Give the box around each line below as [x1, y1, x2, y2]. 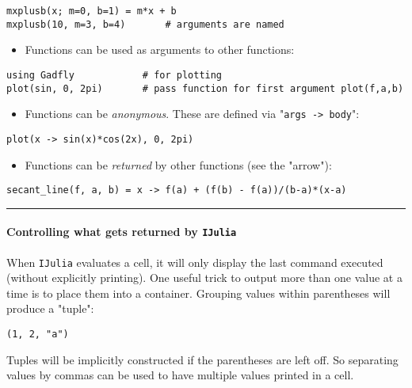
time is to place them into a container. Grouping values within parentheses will [6, 284, 391, 301]
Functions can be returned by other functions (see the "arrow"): [25, 156, 332, 173]
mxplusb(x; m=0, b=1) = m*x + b [6, 6, 177, 17]
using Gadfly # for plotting [6, 69, 223, 81]
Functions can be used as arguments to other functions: [25, 41, 295, 58]
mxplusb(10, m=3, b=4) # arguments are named [6, 18, 284, 30]
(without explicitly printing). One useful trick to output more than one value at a [6, 269, 402, 286]
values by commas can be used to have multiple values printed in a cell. [6, 367, 354, 383]
